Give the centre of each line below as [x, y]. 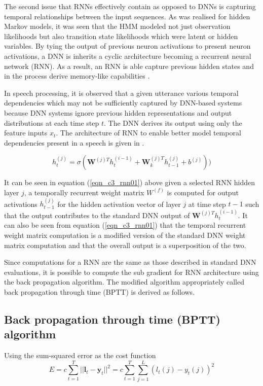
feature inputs [26, 133]
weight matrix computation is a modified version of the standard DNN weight [125, 235]
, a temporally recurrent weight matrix [84, 192]
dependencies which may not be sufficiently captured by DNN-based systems [123, 103]
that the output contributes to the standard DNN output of [97, 215]
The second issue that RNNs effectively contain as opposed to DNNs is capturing [130, 6]
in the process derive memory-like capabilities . [77, 76]
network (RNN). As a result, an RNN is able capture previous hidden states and [129, 66]
